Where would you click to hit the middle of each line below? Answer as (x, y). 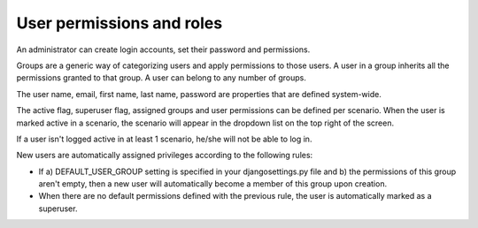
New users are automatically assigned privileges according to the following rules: (165, 156)
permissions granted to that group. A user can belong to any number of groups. (162, 78)
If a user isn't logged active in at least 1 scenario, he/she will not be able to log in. (164, 139)
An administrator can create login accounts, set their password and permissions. (163, 49)
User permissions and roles (119, 23)
